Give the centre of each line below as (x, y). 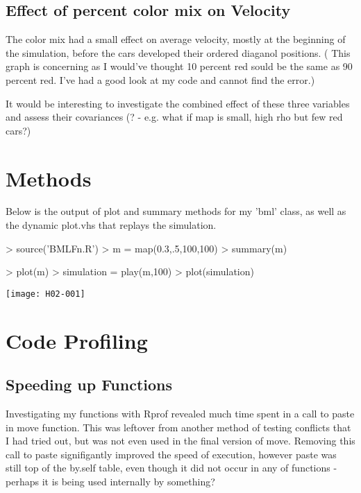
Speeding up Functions (89, 384)
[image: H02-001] (45, 294)
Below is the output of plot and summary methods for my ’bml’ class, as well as (176, 211)
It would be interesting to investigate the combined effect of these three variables (178, 103)
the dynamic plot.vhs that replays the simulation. (111, 225)
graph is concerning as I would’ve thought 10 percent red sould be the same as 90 (179, 66)
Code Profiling (77, 340)
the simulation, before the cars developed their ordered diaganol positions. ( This (178, 52)
